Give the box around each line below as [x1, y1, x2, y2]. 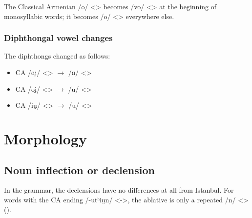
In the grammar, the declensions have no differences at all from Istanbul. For [4, 185, 234, 195]
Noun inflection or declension [4, 162, 155, 177]
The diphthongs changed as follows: [4, 51, 110, 61]
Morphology [4, 128, 87, 148]
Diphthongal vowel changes [4, 32, 113, 44]
